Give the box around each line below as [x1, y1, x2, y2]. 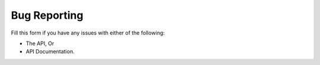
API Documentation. [25, 48, 75, 55]
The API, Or [25, 40, 55, 47]
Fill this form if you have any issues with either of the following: [11, 29, 165, 36]
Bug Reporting [11, 9, 84, 22]
